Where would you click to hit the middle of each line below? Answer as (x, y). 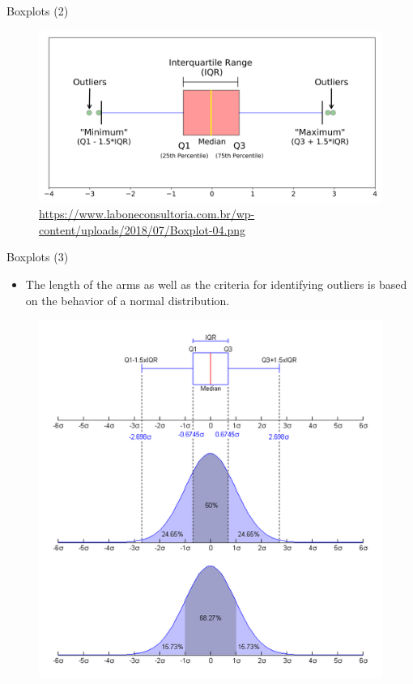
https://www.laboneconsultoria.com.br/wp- (147, 214)
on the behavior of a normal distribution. (128, 300)
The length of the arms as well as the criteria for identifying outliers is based (216, 284)
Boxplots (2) (38, 11)
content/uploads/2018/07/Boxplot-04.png (143, 229)
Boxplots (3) (38, 257)
